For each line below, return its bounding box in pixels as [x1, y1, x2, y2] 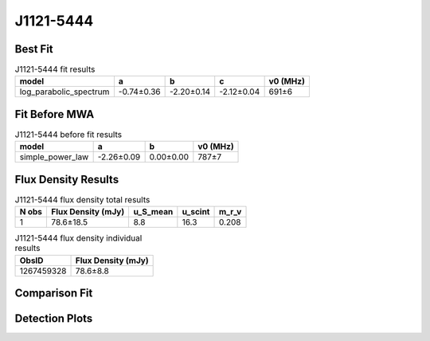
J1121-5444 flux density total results [14, 194, 150, 206]
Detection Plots [14, 312, 93, 326]
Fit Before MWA [14, 108, 95, 121]
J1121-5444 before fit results [14, 129, 123, 140]
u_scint [182, 206, 210, 218]
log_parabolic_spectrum [19, 86, 110, 97]
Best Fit [14, 42, 53, 56]
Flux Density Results [14, 172, 119, 186]
